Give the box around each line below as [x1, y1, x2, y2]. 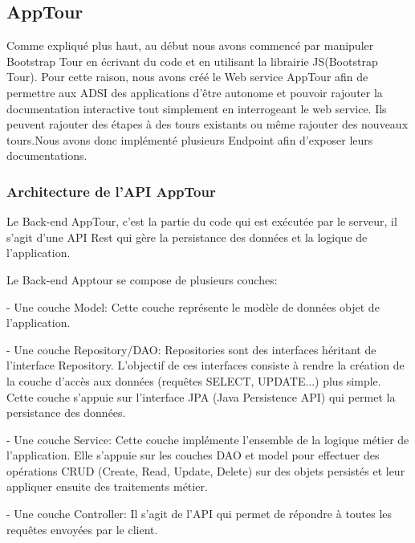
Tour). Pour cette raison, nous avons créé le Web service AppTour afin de [6, 68, 368, 85]
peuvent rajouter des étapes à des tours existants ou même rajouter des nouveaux [6, 116, 409, 133]
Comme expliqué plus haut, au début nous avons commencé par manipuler [6, 37, 374, 54]
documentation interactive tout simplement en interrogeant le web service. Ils [6, 100, 387, 116]
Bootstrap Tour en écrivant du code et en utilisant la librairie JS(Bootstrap [6, 52, 378, 69]
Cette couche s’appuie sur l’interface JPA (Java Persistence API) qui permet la [6, 388, 396, 405]
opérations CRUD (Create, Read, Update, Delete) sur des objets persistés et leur [6, 462, 405, 479]
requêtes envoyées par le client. [6, 521, 158, 537]
